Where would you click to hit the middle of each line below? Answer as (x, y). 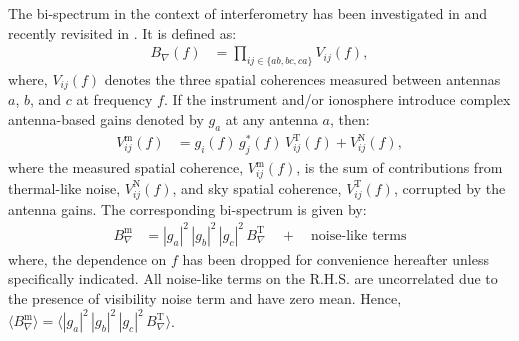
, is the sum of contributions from (399, 167)
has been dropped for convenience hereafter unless (335, 258)
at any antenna (271, 119)
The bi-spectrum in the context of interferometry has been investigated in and (248, 13)
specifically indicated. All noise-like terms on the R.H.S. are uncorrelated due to (253, 278)
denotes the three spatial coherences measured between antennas (302, 79)
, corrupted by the (449, 187)
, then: (350, 119)
